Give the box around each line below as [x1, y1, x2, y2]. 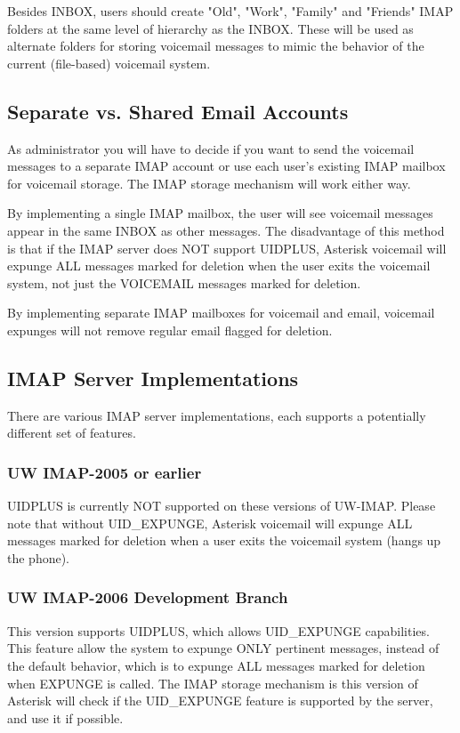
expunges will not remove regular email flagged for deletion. [7, 320, 333, 339]
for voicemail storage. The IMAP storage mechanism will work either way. [7, 173, 411, 192]
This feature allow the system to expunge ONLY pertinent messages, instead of [7, 639, 440, 657]
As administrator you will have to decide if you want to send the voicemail [7, 139, 415, 157]
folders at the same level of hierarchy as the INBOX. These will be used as [7, 19, 414, 37]
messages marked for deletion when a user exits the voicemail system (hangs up [7, 531, 441, 550]
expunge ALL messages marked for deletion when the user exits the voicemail [7, 256, 431, 275]
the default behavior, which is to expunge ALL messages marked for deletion [7, 656, 425, 674]
